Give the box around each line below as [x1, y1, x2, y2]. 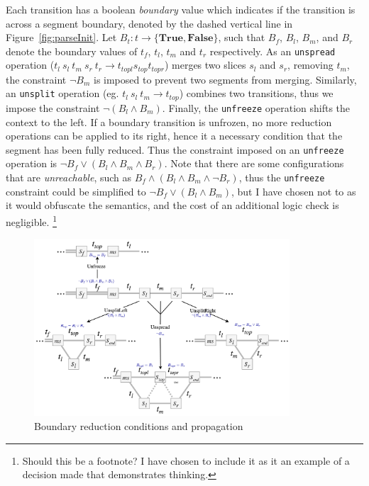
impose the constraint [6, 100, 100, 115]
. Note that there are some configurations [164, 156, 344, 171]
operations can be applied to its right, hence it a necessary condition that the [6, 128, 343, 143]
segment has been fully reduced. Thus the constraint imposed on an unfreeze [6, 142, 344, 157]
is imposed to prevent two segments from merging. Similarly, [93, 72, 357, 86]
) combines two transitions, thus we [179, 86, 334, 101]
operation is [6, 156, 57, 171]
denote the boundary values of [6, 43, 138, 58]
